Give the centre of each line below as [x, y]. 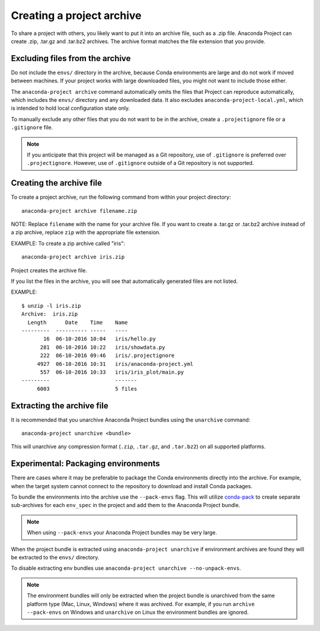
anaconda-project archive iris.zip [73, 257]
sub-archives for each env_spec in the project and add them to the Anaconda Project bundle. [126, 505]
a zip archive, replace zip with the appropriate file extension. [86, 232]
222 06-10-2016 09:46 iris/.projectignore [107, 356]
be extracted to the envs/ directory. [55, 557]
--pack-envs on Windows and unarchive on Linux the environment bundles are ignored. [138, 612]
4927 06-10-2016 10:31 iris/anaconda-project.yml [115, 364]
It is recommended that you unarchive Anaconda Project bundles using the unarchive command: [131, 420]
